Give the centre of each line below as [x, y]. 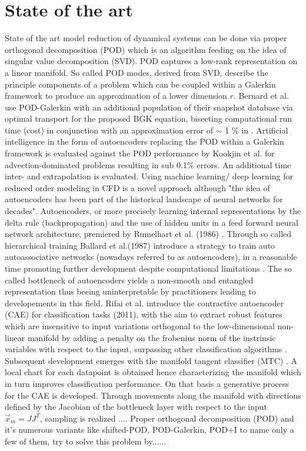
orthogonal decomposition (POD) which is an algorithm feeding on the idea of [146, 49]
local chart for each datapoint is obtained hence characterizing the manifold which [153, 372]
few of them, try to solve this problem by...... [86, 441]
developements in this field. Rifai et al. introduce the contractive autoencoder [144, 303]
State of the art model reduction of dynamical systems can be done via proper [146, 38]
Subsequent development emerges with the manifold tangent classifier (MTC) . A [151, 360]
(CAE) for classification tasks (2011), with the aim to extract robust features [144, 314]
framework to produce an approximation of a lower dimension [116, 96]
